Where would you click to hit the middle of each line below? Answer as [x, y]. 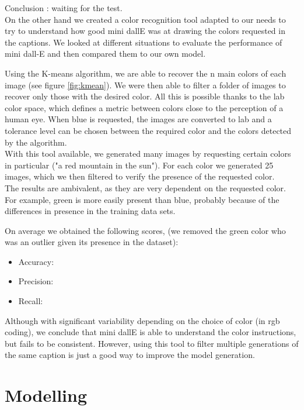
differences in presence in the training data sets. [90, 211]
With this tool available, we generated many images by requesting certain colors [148, 154]
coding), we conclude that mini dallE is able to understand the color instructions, [151, 332]
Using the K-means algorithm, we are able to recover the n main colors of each [146, 73]
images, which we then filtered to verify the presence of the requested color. [140, 176]
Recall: [31, 301]
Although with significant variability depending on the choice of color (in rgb [142, 320]
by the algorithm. [36, 142]
